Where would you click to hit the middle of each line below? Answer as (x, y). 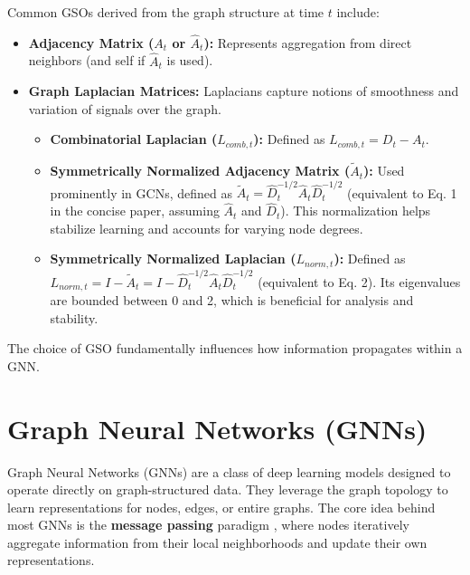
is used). (190, 60)
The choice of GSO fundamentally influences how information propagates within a (235, 348)
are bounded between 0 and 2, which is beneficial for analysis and (232, 300)
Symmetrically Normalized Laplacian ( (173, 259)
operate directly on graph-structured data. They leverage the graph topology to (228, 489)
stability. (74, 317)
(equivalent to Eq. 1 (402, 192)
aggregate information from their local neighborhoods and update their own (217, 542)
